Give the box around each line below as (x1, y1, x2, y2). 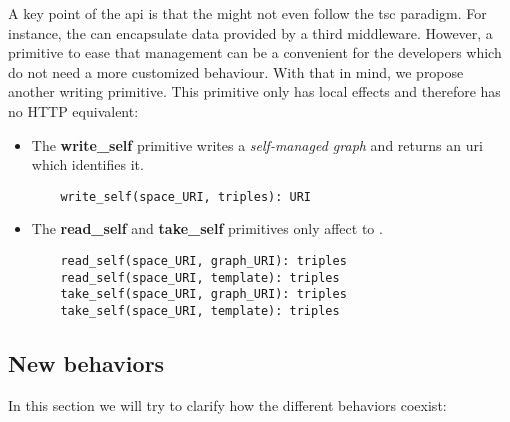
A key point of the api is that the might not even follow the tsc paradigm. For (8, 3, 487, 23)
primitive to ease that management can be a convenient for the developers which (8, 42, 502, 63)
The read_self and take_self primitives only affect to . (31, 218, 383, 239)
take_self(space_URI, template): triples (60, 303, 340, 318)
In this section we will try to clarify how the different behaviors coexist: (8, 394, 447, 415)
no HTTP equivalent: (8, 100, 139, 121)
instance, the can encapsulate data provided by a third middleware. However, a (8, 22, 493, 43)
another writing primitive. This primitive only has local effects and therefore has (8, 81, 501, 102)
